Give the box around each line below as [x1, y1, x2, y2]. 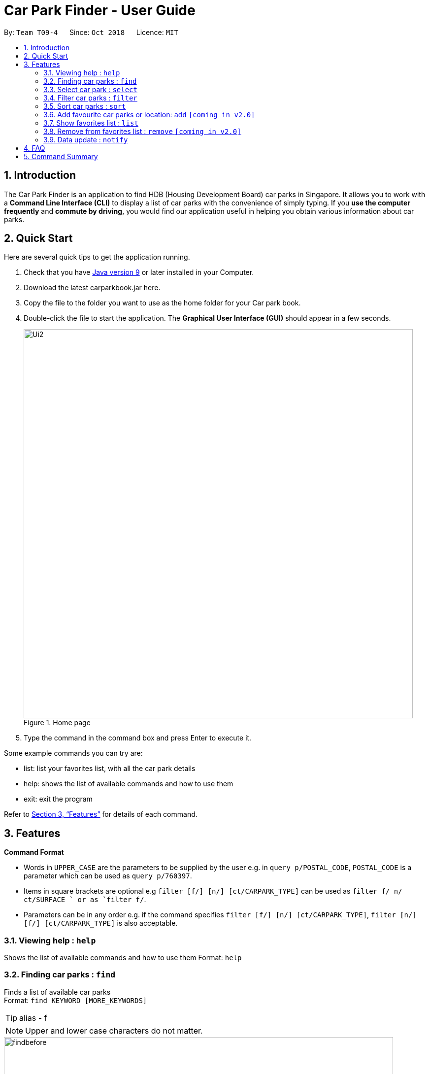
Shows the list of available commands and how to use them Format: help [4, 953, 242, 962]
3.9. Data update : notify [43, 135, 128, 144]
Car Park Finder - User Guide [4, 2, 196, 19]
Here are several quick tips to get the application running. [4, 253, 190, 262]
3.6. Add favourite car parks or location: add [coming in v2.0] [43, 110, 255, 119]
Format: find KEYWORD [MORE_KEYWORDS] [4, 996, 147, 1005]
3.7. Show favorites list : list [43, 118, 138, 127]
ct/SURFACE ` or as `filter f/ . [24, 895, 146, 904]
